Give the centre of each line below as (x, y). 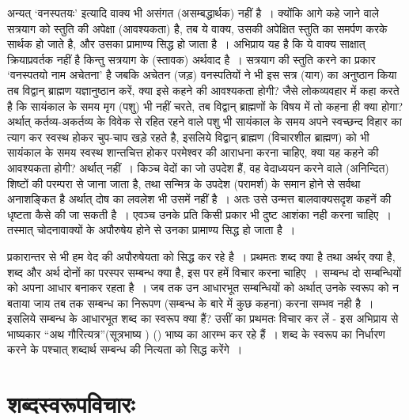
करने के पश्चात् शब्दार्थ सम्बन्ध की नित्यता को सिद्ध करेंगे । (125, 349)
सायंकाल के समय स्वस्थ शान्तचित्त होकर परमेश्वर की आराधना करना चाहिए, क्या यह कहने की (193, 152)
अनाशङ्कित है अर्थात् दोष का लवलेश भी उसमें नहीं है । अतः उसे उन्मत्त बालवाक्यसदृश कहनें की (199, 199)
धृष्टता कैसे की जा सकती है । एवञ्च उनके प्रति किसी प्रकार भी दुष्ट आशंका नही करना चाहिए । (199, 214)
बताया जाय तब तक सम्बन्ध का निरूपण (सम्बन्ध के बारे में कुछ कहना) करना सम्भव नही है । (191, 303)
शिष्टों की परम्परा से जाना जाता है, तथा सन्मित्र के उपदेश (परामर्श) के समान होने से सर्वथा (184, 183)
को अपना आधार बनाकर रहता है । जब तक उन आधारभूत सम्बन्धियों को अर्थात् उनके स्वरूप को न (203, 288)
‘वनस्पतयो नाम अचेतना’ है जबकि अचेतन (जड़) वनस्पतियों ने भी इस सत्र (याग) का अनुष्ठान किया (202, 75)
